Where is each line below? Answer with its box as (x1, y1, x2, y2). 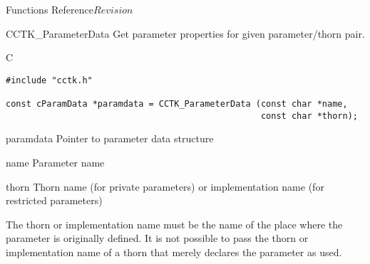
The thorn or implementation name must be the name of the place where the (6, 216, 343, 231)
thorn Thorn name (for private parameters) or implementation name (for (6, 179, 324, 194)
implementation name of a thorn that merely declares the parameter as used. (6, 244, 342, 259)
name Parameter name (6, 155, 105, 169)
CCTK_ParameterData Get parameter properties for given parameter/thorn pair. (6, 26, 365, 41)
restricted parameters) (6, 193, 103, 208)
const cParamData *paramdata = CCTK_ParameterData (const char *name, (6, 99, 348, 110)
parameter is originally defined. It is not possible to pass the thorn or (6, 231, 309, 245)
